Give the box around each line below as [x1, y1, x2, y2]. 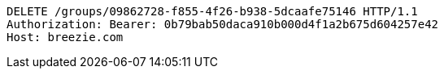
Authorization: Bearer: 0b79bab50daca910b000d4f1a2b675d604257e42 [7, 18, 439, 31]
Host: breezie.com [7, 31, 124, 44]
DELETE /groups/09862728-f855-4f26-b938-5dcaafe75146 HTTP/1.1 [7, 5, 418, 18]
